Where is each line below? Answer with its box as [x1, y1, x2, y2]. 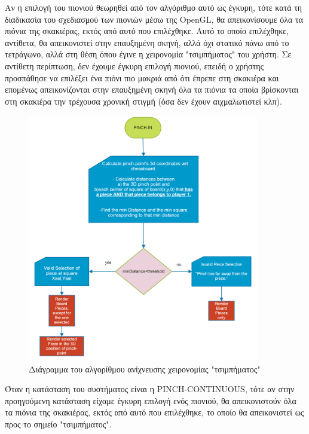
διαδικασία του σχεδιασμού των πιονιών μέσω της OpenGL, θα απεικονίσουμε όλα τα [5, 13, 304, 25]
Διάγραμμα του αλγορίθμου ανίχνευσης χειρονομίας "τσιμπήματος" [29, 362, 261, 375]
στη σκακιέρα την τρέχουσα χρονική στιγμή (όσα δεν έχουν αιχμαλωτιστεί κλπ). [5, 94, 282, 107]
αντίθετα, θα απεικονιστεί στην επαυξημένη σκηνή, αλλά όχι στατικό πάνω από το [5, 36, 289, 48]
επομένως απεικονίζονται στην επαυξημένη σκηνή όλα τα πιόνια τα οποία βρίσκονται [5, 83, 299, 96]
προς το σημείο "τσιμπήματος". [5, 417, 112, 430]
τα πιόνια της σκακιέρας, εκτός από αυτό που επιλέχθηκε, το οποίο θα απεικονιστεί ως [5, 406, 304, 418]
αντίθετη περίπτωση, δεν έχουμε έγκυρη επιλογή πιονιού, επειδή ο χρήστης [5, 59, 264, 72]
